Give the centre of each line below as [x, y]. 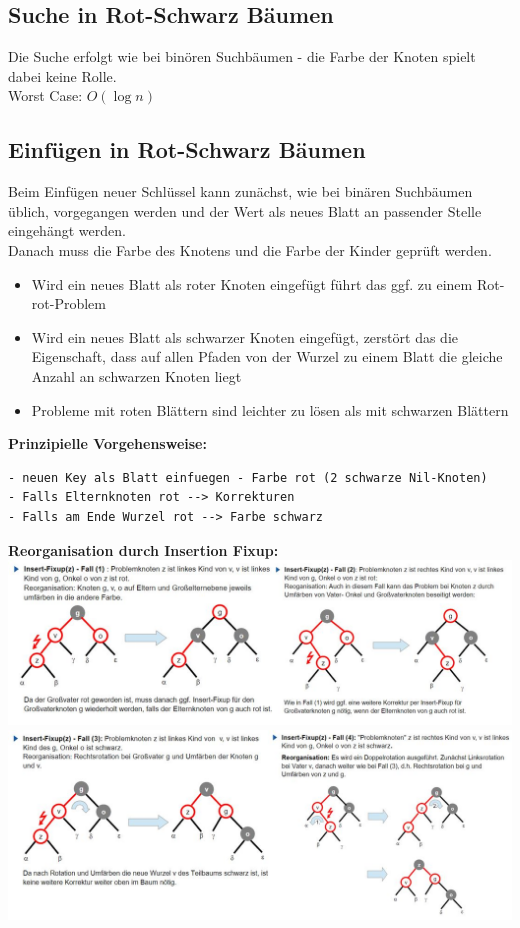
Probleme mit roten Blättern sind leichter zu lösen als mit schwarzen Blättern [270, 409]
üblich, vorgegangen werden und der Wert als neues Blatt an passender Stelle [245, 210]
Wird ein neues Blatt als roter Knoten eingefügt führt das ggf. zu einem [252, 283]
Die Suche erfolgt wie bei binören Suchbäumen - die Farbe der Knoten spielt [242, 56]
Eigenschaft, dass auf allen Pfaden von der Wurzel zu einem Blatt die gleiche [267, 356]
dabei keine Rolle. [62, 75]
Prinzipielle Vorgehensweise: [107, 443]
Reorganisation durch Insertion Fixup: [143, 549]
